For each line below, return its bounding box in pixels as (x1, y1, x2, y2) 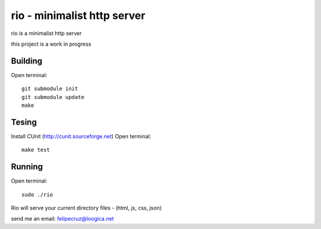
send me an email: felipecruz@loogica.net (11, 215, 114, 222)
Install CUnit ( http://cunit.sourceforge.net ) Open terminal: (11, 132, 152, 139)
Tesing (11, 117, 37, 127)
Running (11, 162, 43, 172)
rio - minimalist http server (11, 9, 146, 22)
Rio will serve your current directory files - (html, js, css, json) (11, 205, 162, 211)
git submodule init (21, 85, 78, 92)
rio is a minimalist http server (11, 30, 82, 37)
